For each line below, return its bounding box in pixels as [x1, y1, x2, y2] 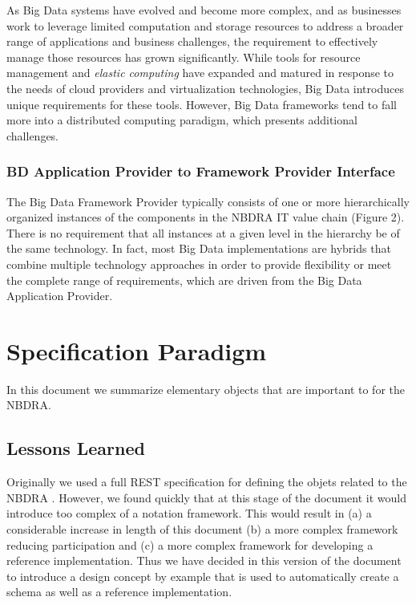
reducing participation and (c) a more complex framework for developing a [6, 536, 374, 553]
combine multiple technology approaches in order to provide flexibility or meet [6, 255, 392, 272]
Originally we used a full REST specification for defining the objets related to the [6, 473, 407, 490]
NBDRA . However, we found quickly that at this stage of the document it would [6, 489, 406, 506]
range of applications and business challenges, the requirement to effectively [6, 33, 378, 50]
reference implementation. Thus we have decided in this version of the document [6, 552, 402, 569]
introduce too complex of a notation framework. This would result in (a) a [6, 505, 372, 522]
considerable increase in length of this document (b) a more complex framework [6, 521, 398, 538]
